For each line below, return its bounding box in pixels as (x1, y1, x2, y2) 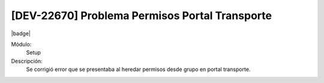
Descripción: (11, 57, 43, 64)
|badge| (11, 30, 31, 37)
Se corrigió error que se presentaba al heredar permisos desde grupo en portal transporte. (26, 66, 251, 73)
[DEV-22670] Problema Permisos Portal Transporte (11, 9, 272, 22)
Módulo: (11, 41, 32, 48)
